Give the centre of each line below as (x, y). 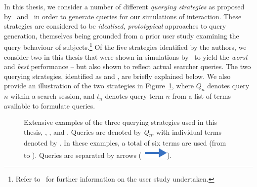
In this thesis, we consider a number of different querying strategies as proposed (124, 6)
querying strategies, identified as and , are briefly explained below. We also (117, 76)
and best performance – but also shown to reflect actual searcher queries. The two (128, 66)
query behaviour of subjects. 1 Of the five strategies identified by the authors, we (125, 46)
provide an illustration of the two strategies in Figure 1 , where (99, 86)
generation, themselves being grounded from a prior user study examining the (122, 35)
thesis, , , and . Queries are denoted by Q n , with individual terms (123, 132)
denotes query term (134, 96)
